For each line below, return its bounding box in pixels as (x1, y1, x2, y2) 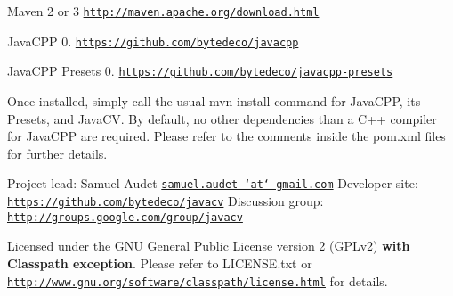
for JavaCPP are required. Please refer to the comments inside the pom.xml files (7, 127, 446, 145)
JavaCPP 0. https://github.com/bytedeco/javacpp (7, 31, 299, 50)
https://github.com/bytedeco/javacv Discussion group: (7, 192, 324, 210)
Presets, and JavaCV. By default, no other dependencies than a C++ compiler (7, 109, 437, 127)
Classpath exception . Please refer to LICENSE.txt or (7, 253, 312, 272)
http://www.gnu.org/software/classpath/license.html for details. (7, 271, 388, 290)
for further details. (7, 144, 108, 162)
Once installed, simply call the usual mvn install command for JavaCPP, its (7, 91, 421, 110)
